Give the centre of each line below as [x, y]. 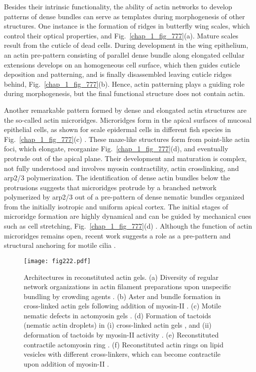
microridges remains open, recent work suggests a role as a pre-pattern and [117, 235]
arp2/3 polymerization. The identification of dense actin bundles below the [117, 178]
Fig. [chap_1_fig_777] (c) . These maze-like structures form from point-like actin [127, 139]
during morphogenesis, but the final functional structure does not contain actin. [125, 93]
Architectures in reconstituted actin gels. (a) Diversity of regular [121, 277]
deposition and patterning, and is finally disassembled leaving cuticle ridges [118, 74]
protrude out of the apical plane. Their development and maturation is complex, [126, 158]
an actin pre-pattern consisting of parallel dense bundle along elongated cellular [124, 54]
